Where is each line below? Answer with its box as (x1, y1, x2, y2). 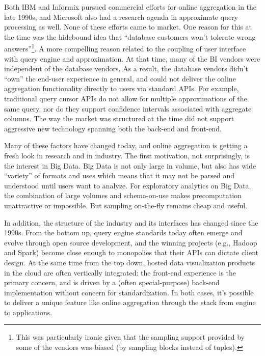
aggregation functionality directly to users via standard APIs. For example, (4, 83, 239, 94)
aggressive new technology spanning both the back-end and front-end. (4, 123, 222, 133)
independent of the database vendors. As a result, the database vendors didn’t (4, 63, 248, 74)
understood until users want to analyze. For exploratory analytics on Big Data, (4, 180, 251, 190)
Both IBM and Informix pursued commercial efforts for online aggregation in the (4, 2, 257, 12)
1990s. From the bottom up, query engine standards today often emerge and (4, 227, 243, 238)
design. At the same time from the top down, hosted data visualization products (4, 257, 255, 267)
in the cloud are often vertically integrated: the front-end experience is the (4, 267, 236, 278)
